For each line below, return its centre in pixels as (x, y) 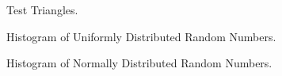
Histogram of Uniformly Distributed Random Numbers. (141, 36)
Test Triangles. (42, 9)
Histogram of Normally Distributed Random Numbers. (139, 63)
